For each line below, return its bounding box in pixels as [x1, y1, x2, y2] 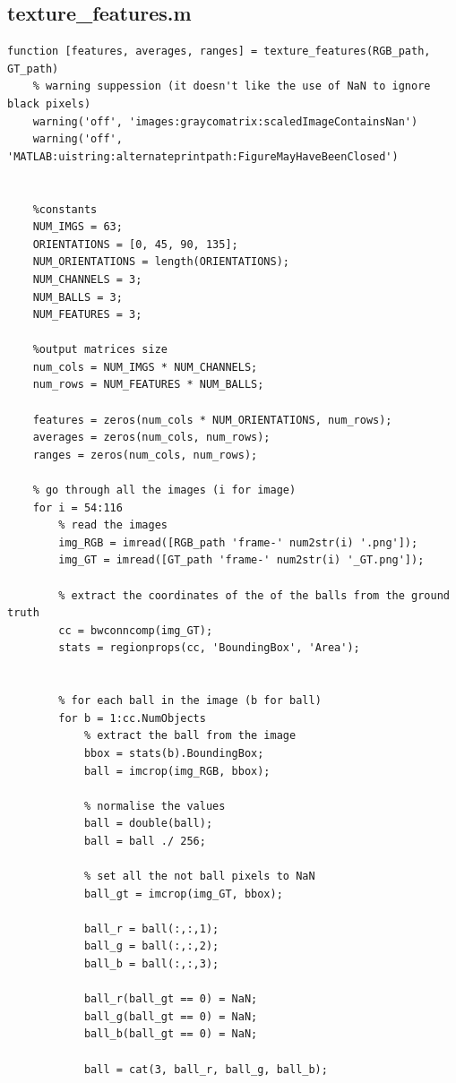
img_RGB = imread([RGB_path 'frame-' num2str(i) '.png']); [58, 536, 418, 549]
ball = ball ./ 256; [83, 834, 206, 847]
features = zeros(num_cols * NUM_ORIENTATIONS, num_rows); [32, 413, 392, 426]
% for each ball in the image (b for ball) [58, 694, 322, 708]
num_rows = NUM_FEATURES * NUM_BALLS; [32, 378, 264, 391]
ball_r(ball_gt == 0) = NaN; [83, 993, 258, 1006]
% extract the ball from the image [83, 729, 297, 743]
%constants [32, 202, 98, 216]
